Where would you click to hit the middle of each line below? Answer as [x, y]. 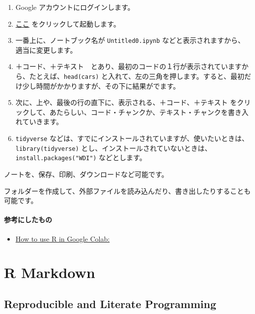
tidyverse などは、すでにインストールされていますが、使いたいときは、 [132, 138]
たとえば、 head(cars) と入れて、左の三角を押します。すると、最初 [137, 76]
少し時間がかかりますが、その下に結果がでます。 [101, 86]
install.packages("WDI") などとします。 [81, 157]
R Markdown [50, 272]
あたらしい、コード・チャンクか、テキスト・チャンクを [139, 112]
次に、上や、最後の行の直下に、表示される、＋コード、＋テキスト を [126, 102]
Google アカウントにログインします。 [75, 7]
